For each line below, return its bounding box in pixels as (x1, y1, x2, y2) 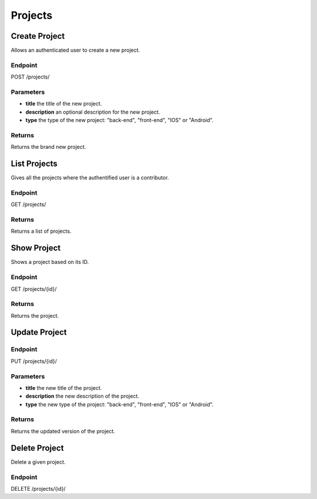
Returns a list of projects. (11, 228, 72, 235)
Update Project (11, 327, 67, 337)
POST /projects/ (11, 73, 50, 80)
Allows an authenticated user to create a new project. (11, 47, 140, 54)
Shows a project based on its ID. (11, 259, 89, 266)
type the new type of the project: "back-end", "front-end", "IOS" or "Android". (25, 400, 214, 408)
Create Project (11, 31, 65, 41)
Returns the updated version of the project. (11, 427, 116, 434)
